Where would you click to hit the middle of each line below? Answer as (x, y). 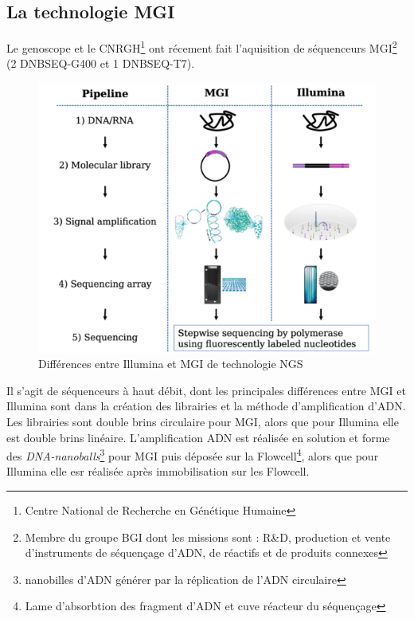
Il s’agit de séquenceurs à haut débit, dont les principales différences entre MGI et (206, 390)
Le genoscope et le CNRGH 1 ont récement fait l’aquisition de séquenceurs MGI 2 (202, 47)
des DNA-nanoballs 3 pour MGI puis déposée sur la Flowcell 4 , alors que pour (193, 454)
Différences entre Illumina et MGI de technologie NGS (171, 364)
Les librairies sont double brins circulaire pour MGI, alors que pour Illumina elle (203, 421)
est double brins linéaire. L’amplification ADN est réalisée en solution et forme (198, 437)
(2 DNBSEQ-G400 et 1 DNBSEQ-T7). (101, 63)
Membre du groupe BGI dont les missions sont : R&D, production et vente (208, 537)
